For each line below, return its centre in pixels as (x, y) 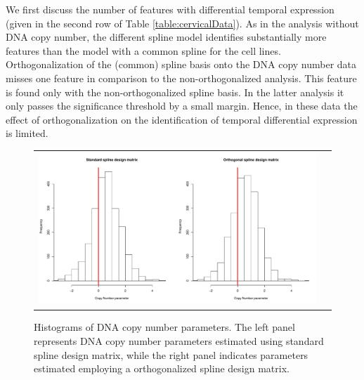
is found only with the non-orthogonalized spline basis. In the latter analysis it (175, 92)
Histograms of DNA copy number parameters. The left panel (164, 327)
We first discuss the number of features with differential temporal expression (170, 9)
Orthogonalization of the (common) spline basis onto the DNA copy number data (181, 64)
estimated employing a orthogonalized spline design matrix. (162, 368)
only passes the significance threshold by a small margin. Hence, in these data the (182, 106)
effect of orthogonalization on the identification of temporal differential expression (182, 119)
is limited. (27, 133)
